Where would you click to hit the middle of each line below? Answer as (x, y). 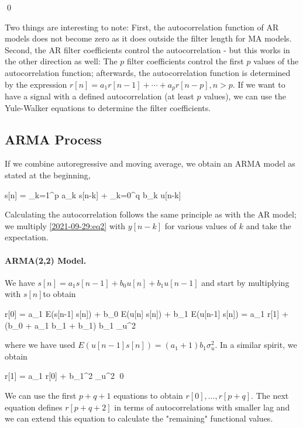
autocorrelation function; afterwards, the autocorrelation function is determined (148, 72)
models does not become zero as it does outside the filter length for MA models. (148, 38)
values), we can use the (245, 96)
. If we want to (259, 84)
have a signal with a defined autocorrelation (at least (99, 96)
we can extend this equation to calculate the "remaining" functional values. (139, 418)
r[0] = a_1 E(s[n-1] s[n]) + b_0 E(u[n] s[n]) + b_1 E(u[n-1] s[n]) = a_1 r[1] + (147, 313)
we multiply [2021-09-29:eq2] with (65, 225)
